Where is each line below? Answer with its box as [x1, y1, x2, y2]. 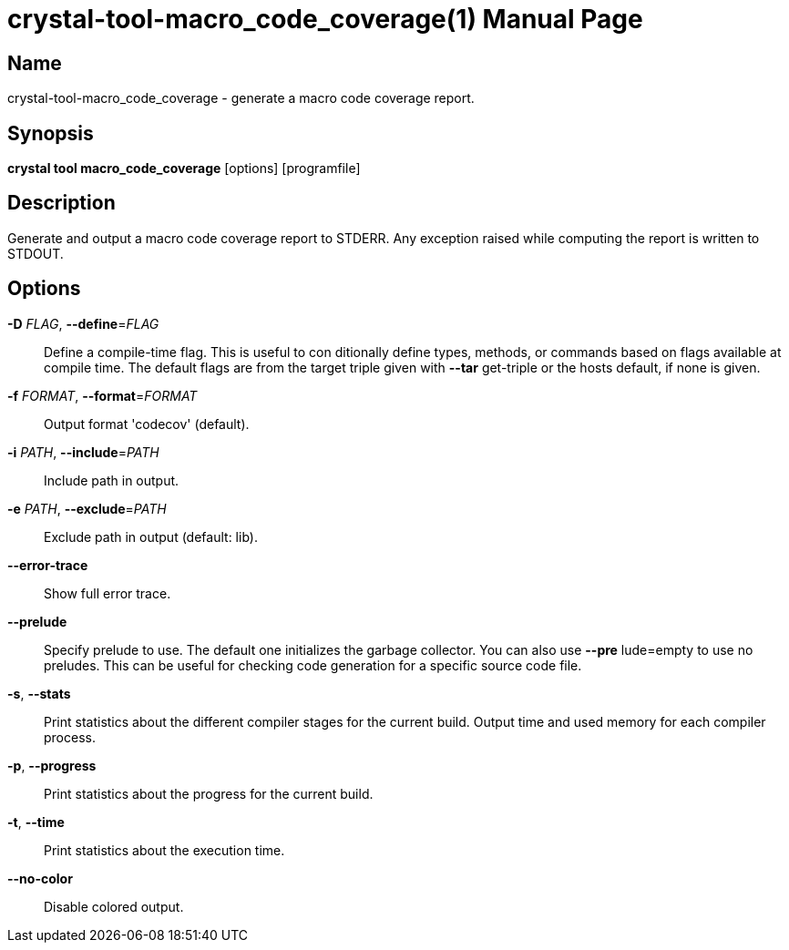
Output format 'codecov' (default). [44, 415, 250, 432]
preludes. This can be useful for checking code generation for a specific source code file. [44, 657, 582, 673]
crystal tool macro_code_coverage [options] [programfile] [7, 160, 361, 177]
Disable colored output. [44, 898, 184, 914]
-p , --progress [7, 757, 97, 773]
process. [44, 729, 96, 745]
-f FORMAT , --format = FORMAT [7, 387, 198, 403]
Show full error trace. [44, 585, 171, 601]
